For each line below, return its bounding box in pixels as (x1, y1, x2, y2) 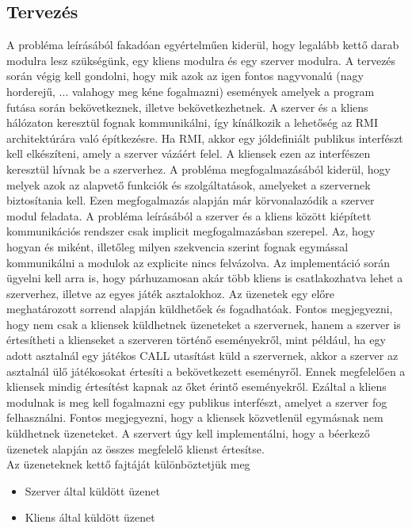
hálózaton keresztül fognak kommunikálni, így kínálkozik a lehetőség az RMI (6, 114, 378, 131)
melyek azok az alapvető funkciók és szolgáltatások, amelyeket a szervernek (6, 176, 371, 193)
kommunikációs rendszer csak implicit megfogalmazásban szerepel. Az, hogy (6, 223, 376, 239)
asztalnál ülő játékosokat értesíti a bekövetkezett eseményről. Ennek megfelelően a (6, 362, 406, 379)
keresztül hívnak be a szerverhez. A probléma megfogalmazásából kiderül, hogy (6, 160, 391, 177)
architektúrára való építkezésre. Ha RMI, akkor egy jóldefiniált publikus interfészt (6, 129, 403, 146)
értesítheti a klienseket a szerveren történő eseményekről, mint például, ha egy (6, 331, 386, 348)
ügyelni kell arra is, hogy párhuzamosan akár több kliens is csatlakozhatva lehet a (6, 270, 403, 286)
